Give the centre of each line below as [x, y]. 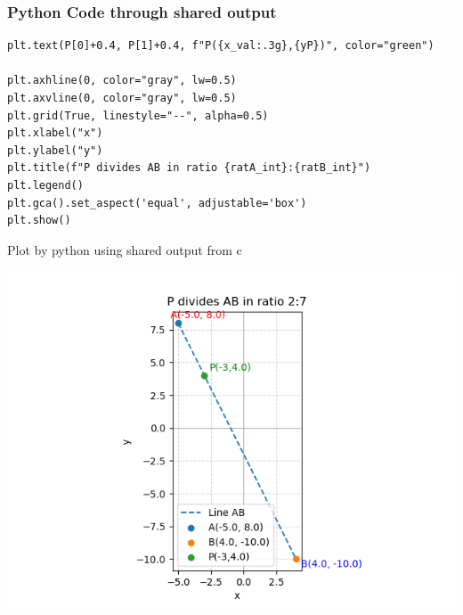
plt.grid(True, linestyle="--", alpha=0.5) [138, 115]
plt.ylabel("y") [55, 150]
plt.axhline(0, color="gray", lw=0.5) [122, 81]
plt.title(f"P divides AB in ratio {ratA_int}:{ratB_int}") [189, 168]
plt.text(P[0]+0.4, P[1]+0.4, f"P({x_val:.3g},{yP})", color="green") [221, 46]
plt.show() [39, 221]
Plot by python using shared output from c [125, 249]
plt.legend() [45, 185]
